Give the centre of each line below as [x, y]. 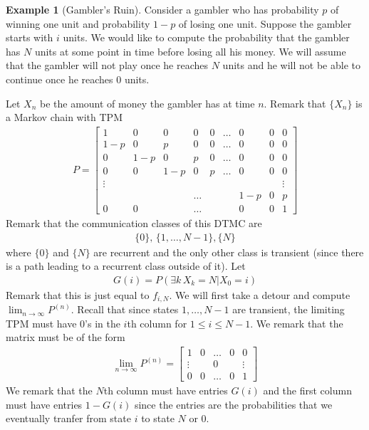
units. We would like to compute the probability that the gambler [206, 37]
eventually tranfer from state [68, 418]
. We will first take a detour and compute [260, 294]
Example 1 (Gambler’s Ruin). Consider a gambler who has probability [162, 9]
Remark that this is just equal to [78, 294]
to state [158, 418]
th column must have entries [166, 390]
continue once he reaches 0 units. [78, 79]
